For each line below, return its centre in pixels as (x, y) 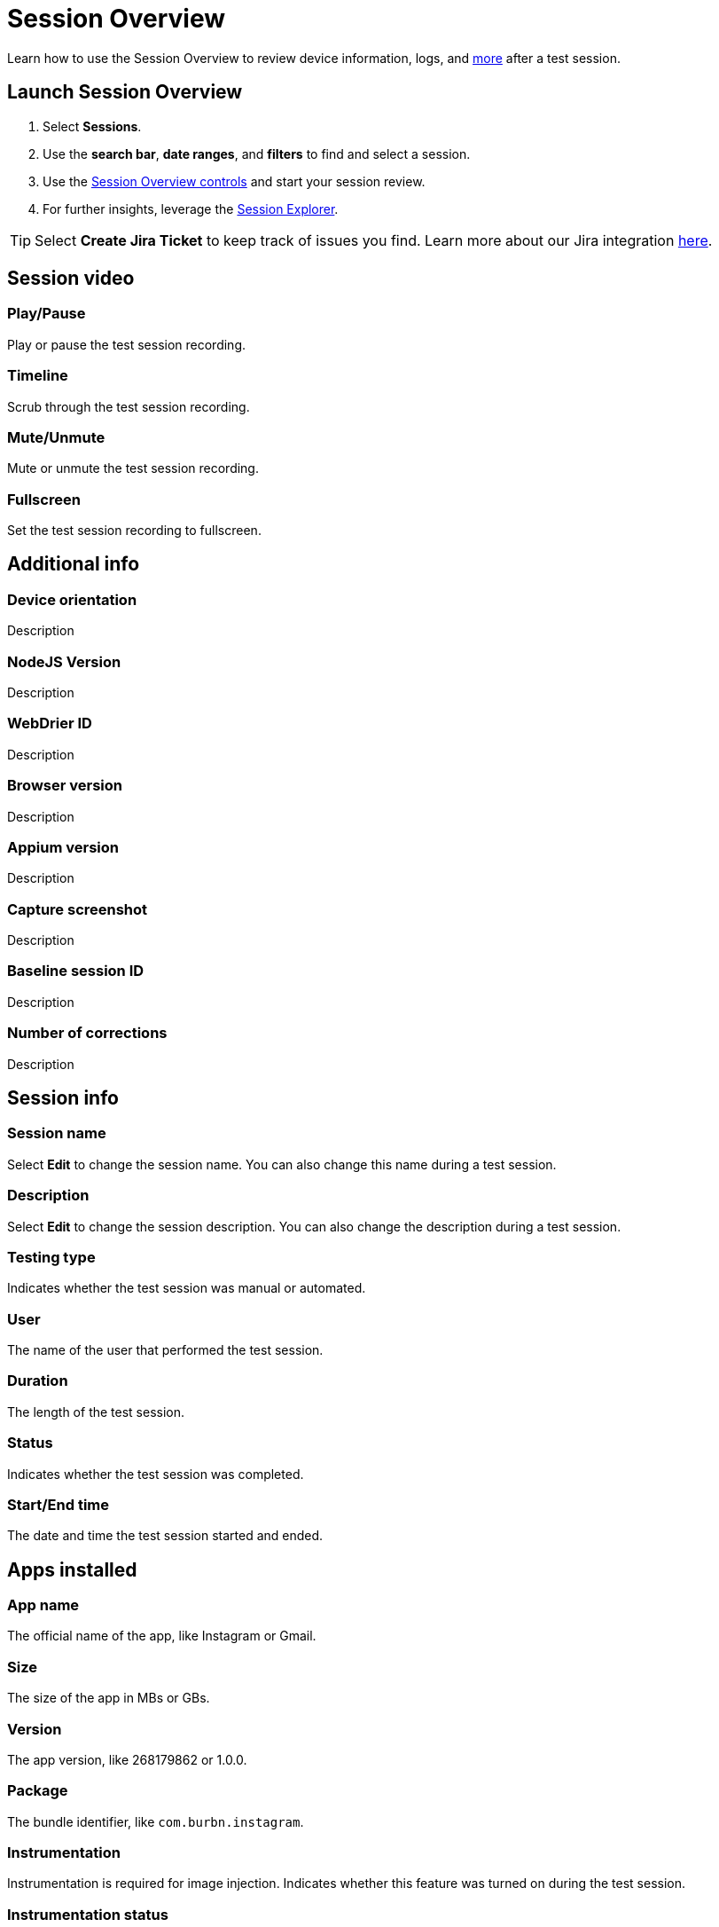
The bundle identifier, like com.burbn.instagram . (156, 1821)
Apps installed (72, 1569)
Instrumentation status (88, 1914)
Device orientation (72, 599)
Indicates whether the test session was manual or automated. (187, 1288)
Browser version (65, 786)
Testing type (51, 1257)
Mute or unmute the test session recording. (133, 468)
